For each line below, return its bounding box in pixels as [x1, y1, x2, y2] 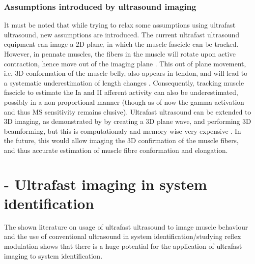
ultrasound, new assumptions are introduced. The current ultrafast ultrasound [4, 29, 240, 39]
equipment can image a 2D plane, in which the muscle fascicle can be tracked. [4, 39, 239, 49]
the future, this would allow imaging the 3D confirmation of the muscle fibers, [4, 135, 239, 146]
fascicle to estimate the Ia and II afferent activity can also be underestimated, [4, 87, 238, 97]
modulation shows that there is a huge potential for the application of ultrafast [4, 241, 242, 251]
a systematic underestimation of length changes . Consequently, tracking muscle [4, 77, 244, 88]
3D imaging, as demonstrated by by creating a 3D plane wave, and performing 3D [4, 116, 251, 126]
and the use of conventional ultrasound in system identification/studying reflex [4, 231, 241, 241]
